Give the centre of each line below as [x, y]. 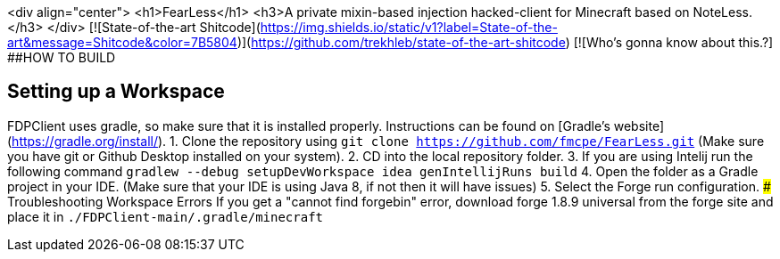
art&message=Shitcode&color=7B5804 [122, 42]
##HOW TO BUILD [62, 57]
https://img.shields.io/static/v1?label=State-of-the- [409, 27]
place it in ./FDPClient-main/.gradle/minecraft [166, 216]
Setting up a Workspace [116, 92]
